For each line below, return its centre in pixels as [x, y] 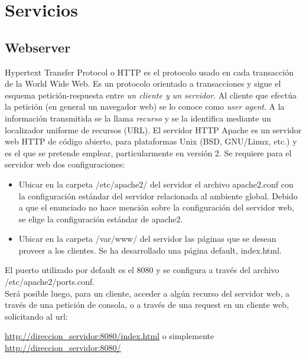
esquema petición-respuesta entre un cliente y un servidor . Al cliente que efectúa [151, 95]
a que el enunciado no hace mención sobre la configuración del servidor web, [156, 207]
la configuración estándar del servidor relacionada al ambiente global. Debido [158, 196]
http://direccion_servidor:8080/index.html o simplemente [110, 336]
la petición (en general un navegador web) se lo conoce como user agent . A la [145, 106]
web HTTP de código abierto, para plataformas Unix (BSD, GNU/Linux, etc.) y [151, 141]
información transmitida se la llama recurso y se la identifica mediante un [138, 118]
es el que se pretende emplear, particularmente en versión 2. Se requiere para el [148, 152]
